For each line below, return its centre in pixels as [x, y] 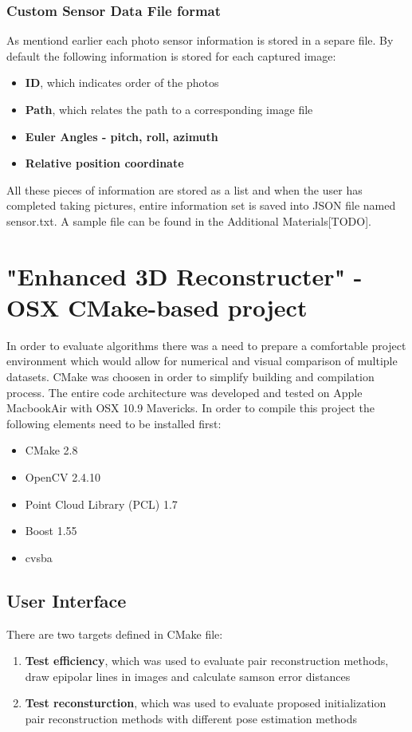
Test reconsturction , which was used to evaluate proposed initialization [206, 703]
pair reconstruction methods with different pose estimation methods [191, 718]
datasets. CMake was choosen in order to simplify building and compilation [190, 377]
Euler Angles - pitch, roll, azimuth [122, 136]
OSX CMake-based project [157, 307]
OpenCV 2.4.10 [63, 477]
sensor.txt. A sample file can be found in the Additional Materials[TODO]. [189, 220]
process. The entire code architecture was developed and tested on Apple [184, 392]
